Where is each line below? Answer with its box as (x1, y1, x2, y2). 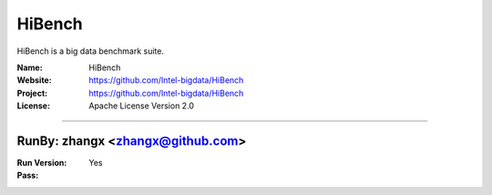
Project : (16, 87, 48, 98)
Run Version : (16, 158, 67, 169)
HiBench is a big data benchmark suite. (16, 46, 164, 56)
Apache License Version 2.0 (88, 100, 195, 111)
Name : (16, 62, 43, 73)
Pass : (16, 169, 39, 181)
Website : (16, 75, 52, 86)
